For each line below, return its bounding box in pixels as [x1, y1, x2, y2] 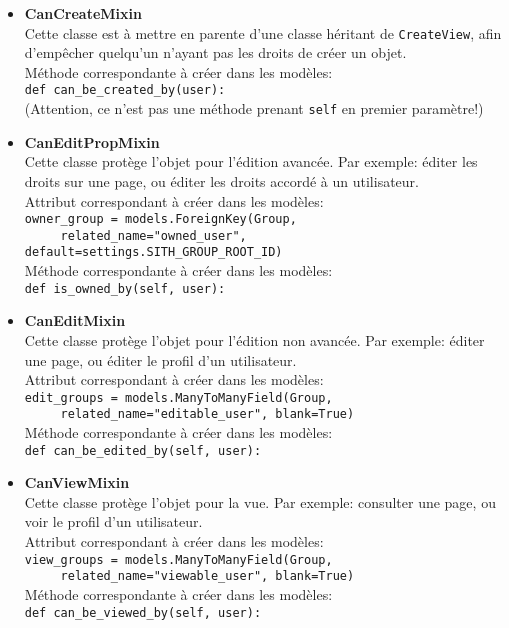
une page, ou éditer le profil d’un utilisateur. [24, 349, 297, 370]
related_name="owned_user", [60, 228, 247, 243]
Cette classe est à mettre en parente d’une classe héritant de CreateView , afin [24, 22, 502, 43]
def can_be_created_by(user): [24, 83, 226, 98]
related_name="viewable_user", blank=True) [60, 569, 355, 584]
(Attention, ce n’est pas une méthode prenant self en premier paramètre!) [24, 98, 484, 119]
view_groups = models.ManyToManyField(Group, [24, 552, 333, 567]
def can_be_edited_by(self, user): [24, 443, 262, 458]
